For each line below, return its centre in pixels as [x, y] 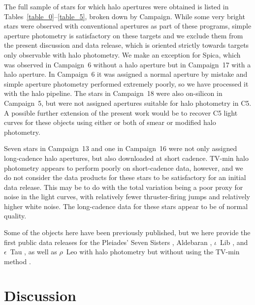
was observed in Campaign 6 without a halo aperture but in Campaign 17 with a [127, 64]
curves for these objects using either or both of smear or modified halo [110, 122]
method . [17, 261]
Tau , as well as [33, 252]
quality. [15, 216]
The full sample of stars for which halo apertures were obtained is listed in [116, 6]
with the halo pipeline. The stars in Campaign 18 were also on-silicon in [113, 93]
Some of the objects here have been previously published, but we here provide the [127, 232]
